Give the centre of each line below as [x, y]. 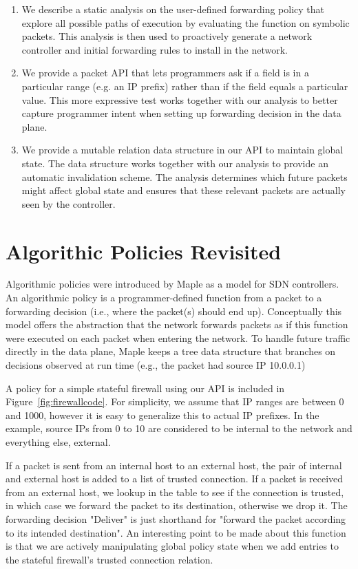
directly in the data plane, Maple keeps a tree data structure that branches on [171, 351]
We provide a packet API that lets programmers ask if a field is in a [165, 73]
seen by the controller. [69, 203]
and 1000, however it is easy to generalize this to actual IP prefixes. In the [162, 415]
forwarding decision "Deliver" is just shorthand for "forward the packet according [176, 518]
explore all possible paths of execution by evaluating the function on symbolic [186, 22]
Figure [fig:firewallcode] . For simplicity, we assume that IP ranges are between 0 [175, 401]
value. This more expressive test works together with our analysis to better [180, 99]
